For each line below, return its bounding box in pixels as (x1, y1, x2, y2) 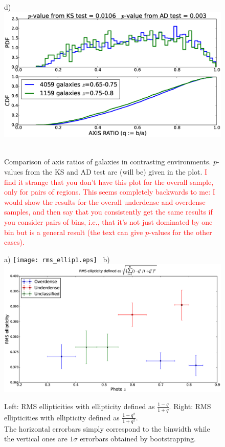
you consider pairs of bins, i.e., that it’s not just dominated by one (4, 217, 213, 227)
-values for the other (149, 226, 212, 237)
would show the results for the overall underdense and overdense (4, 196, 206, 207)
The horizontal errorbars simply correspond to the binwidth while (4, 423, 210, 434)
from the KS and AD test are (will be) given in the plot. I (25, 166, 208, 177)
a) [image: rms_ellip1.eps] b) (4, 253, 110, 264)
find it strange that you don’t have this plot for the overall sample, (4, 176, 214, 187)
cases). (4, 237, 25, 247)
